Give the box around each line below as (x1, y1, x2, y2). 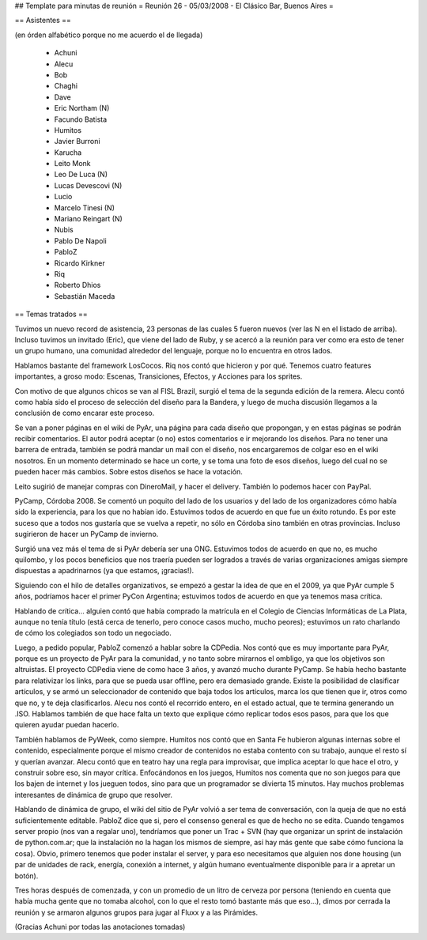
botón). (14, 870, 39, 881)
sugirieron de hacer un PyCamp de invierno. (14, 530, 159, 539)
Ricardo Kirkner (54, 258, 106, 268)
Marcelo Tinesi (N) (54, 202, 115, 213)
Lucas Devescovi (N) (54, 180, 123, 190)
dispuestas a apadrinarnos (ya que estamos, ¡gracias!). (14, 566, 195, 576)
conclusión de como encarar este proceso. (14, 408, 155, 418)
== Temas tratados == (14, 309, 89, 319)
